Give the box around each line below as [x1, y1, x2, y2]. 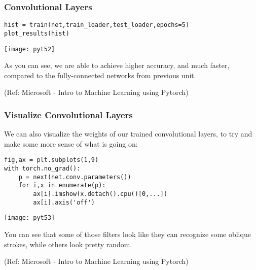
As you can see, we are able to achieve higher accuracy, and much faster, [4, 60, 230, 71]
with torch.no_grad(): [4, 165, 81, 173]
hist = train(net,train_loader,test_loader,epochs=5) [4, 21, 190, 29]
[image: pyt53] [4, 214, 55, 222]
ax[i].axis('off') [33, 198, 95, 206]
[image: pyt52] [4, 45, 55, 53]
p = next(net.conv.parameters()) [18, 173, 131, 181]
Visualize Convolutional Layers [4, 108, 133, 121]
